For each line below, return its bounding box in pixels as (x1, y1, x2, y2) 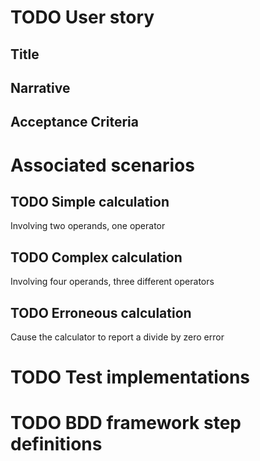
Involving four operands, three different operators (10, 276, 215, 288)
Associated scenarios (10, 154, 195, 176)
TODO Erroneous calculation (10, 304, 192, 321)
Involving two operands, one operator (10, 220, 166, 232)
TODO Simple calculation (10, 193, 170, 210)
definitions (10, 433, 103, 456)
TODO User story (10, 6, 155, 29)
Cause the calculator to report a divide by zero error (10, 331, 225, 343)
